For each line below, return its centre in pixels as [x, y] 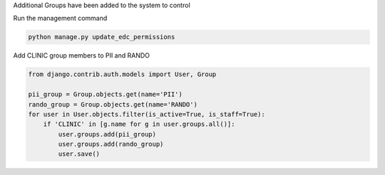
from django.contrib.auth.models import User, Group [122, 74]
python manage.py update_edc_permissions [102, 37]
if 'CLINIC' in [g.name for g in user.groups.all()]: [139, 124]
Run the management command [60, 18]
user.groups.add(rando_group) [111, 144]
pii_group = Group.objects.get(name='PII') [106, 95]
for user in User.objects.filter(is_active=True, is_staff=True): [147, 114]
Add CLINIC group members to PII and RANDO [81, 55]
